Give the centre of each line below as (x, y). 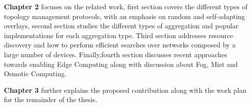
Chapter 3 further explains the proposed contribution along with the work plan (125, 90)
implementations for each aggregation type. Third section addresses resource (119, 35)
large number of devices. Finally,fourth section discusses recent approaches (116, 54)
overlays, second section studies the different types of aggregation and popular (121, 26)
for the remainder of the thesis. (51, 99)
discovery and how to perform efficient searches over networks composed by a (120, 45)
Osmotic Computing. (35, 74)
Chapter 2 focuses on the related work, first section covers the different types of (126, 6)
